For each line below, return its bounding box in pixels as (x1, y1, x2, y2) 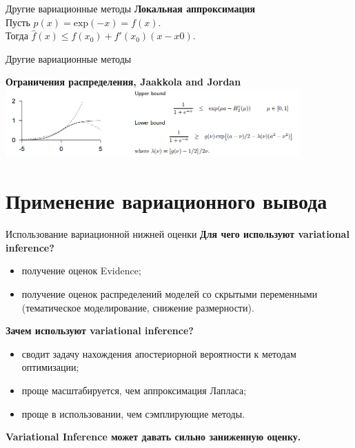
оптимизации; (21, 360, 79, 374)
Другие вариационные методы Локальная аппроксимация (6, 1, 256, 15)
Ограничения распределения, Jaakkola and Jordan (6, 74, 241, 89)
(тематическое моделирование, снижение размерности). (21, 300, 254, 314)
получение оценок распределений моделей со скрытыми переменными (21, 286, 318, 301)
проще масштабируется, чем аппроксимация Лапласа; (21, 383, 247, 397)
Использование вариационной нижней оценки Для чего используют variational (6, 227, 349, 241)
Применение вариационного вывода (6, 187, 327, 215)
